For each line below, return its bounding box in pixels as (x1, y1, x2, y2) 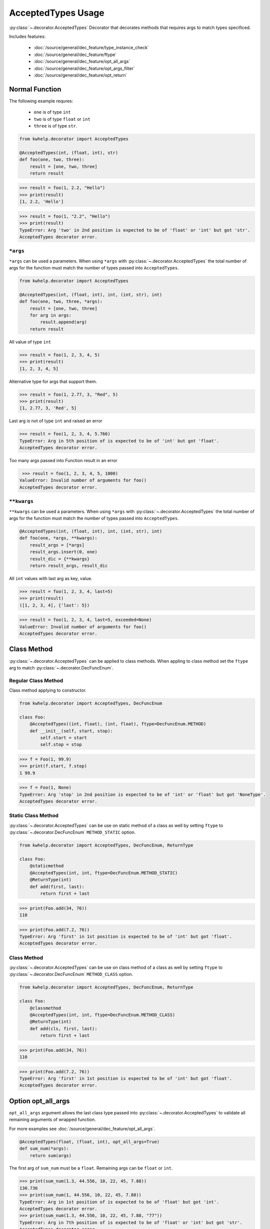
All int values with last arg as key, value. (9, 575, 92, 581)
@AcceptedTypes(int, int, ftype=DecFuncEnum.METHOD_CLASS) (30, 1012, 176, 1018)
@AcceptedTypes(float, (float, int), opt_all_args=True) (19, 1139, 160, 1144)
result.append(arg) (40, 320, 87, 325)
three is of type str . (33, 123, 78, 129)
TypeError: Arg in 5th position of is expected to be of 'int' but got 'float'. (19, 438, 219, 443)
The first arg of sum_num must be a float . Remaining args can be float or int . (9, 1165, 173, 1171)
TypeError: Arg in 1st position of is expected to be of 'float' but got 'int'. (19, 1199, 219, 1204)
